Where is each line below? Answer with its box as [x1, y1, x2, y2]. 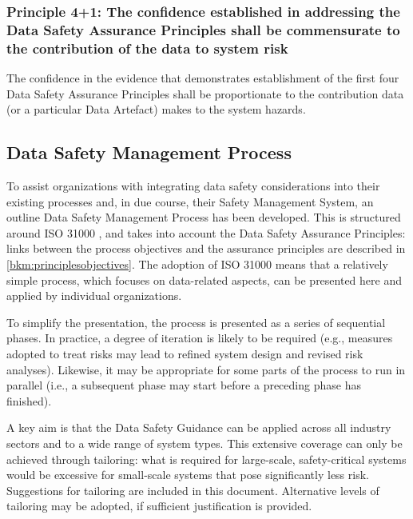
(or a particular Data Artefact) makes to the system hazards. [6, 101, 306, 118]
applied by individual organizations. [6, 287, 182, 304]
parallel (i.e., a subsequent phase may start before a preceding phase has [6, 377, 361, 393]
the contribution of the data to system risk [6, 38, 288, 58]
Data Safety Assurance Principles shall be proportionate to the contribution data [6, 85, 404, 102]
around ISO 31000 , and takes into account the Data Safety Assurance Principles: [6, 224, 406, 241]
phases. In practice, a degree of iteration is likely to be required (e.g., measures [6, 329, 393, 346]
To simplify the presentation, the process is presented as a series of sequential [6, 313, 386, 330]
